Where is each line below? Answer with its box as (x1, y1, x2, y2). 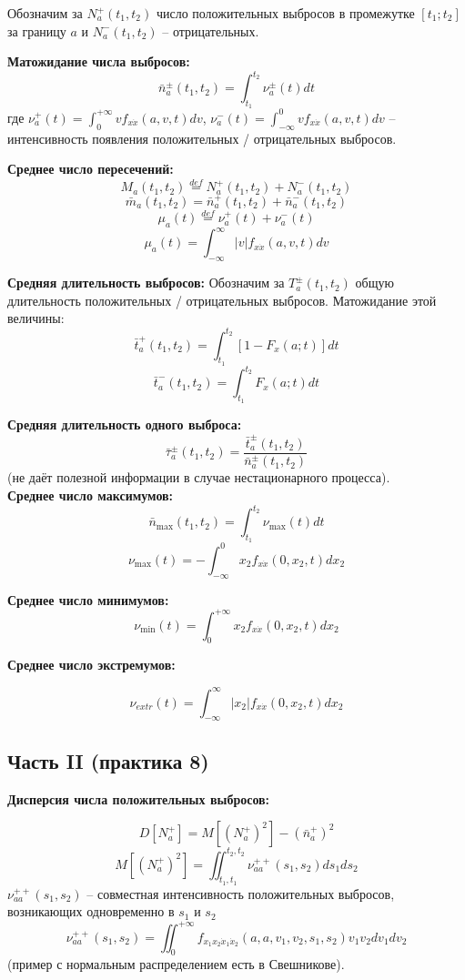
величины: (7, 308, 65, 328)
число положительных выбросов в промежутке (156, 4, 415, 22)
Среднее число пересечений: (7, 159, 174, 178)
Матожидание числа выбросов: (7, 52, 190, 71)
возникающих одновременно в (7, 902, 175, 921)
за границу (7, 21, 66, 40)
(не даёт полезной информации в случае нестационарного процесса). (7, 468, 390, 487)
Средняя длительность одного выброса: (7, 415, 242, 434)
